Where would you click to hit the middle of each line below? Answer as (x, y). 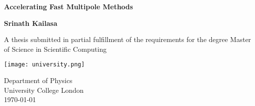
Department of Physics (38, 80)
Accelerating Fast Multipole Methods (69, 6)
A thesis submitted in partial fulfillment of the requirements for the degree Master (127, 39)
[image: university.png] (44, 65)
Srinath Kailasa (31, 23)
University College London (44, 90)
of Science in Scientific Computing (55, 49)
